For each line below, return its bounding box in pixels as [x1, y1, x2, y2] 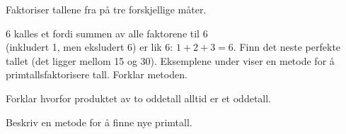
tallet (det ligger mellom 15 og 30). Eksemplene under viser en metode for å [6, 53, 335, 68]
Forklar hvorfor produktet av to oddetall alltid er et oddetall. [6, 90, 272, 105]
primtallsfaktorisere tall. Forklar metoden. [6, 67, 188, 82]
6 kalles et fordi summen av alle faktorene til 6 [6, 25, 208, 40]
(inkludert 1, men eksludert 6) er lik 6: [6, 39, 173, 54]
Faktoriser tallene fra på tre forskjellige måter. [6, 2, 207, 16]
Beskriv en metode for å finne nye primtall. [6, 114, 192, 129]
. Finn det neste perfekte [233, 39, 341, 54]
